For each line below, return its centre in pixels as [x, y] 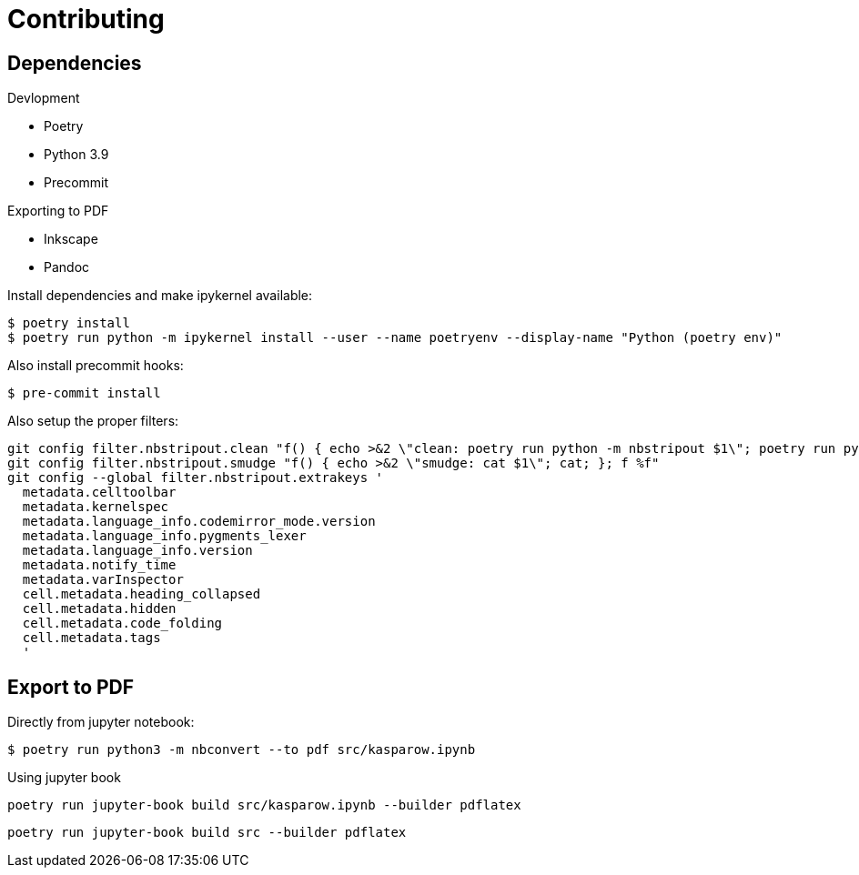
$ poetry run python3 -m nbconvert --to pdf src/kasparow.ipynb [242, 750]
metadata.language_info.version [137, 551]
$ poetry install [69, 323]
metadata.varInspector [103, 580]
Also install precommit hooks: [96, 366]
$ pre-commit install [84, 393]
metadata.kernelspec [96, 507]
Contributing [86, 19]
